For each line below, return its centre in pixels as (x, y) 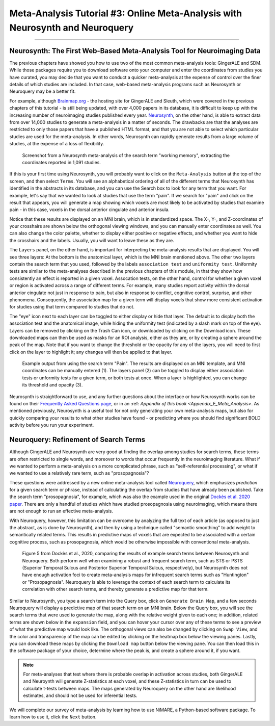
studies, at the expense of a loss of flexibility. (57, 144)
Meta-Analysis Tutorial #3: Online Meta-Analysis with (126, 13)
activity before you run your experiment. (52, 425)
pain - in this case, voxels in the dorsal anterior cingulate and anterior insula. (90, 210)
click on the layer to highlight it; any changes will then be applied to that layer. (91, 352)
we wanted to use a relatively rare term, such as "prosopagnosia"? (79, 473)
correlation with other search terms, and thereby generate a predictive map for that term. (115, 589)
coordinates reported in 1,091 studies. (62, 162)
